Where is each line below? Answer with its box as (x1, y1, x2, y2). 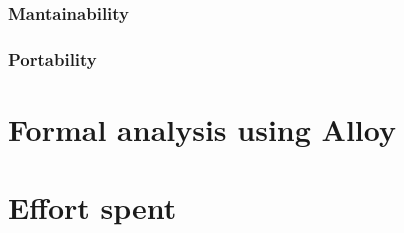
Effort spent (8, 187, 177, 228)
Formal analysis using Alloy (8, 108, 396, 149)
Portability (8, 46, 97, 71)
